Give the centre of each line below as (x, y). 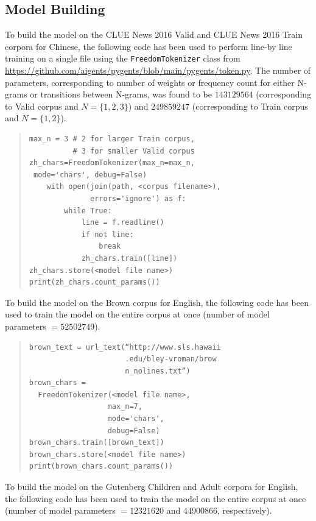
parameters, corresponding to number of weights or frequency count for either (150, 82)
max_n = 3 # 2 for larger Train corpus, (112, 139)
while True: (88, 211)
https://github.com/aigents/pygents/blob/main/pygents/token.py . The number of (158, 70)
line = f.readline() (123, 223)
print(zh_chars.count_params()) (94, 282)
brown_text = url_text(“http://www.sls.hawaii (125, 347)
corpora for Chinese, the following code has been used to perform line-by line (149, 46)
